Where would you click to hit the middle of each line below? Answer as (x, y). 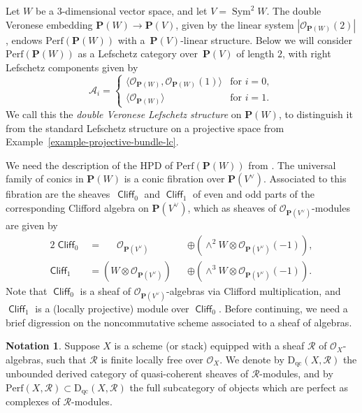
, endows (24, 39)
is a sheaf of (105, 290)
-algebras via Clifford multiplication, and (253, 290)
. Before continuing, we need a (283, 308)
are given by (32, 225)
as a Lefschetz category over (138, 53)
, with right (306, 53)
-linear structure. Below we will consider (267, 39)
